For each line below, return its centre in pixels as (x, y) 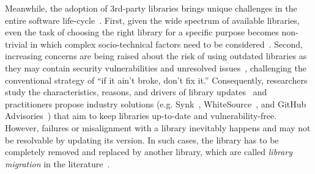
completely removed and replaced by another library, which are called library (149, 152)
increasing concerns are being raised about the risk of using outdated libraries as (156, 56)
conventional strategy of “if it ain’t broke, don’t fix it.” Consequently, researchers (156, 80)
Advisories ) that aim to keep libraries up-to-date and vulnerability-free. (141, 116)
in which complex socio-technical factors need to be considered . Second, (166, 44)
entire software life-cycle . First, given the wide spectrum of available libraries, (152, 20)
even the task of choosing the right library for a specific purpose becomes (142, 32)
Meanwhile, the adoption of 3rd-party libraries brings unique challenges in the (151, 8)
